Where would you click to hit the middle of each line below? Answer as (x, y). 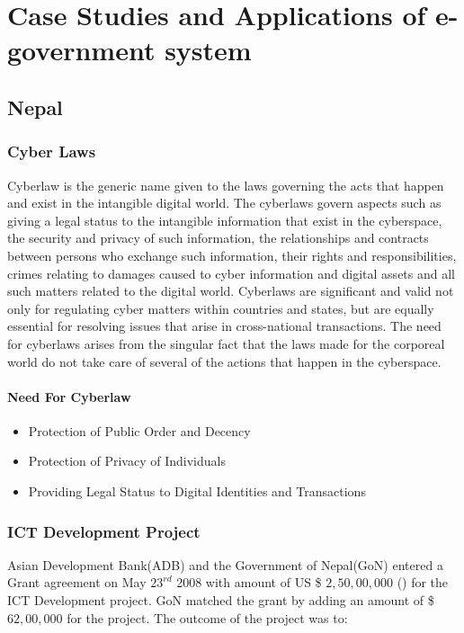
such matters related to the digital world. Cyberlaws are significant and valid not (231, 291)
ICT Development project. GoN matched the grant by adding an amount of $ (221, 600)
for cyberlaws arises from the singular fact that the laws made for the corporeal (226, 343)
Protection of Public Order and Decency (139, 430)
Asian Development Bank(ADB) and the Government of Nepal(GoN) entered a (225, 564)
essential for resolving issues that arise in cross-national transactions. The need (224, 326)
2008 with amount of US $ (249, 582)
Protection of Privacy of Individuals (127, 461)
